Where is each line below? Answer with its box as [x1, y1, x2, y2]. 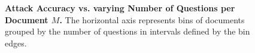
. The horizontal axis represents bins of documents [59, 13, 245, 26]
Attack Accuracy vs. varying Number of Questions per [5, 2, 235, 14]
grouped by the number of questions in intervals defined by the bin [5, 25, 250, 38]
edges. [5, 36, 27, 49]
